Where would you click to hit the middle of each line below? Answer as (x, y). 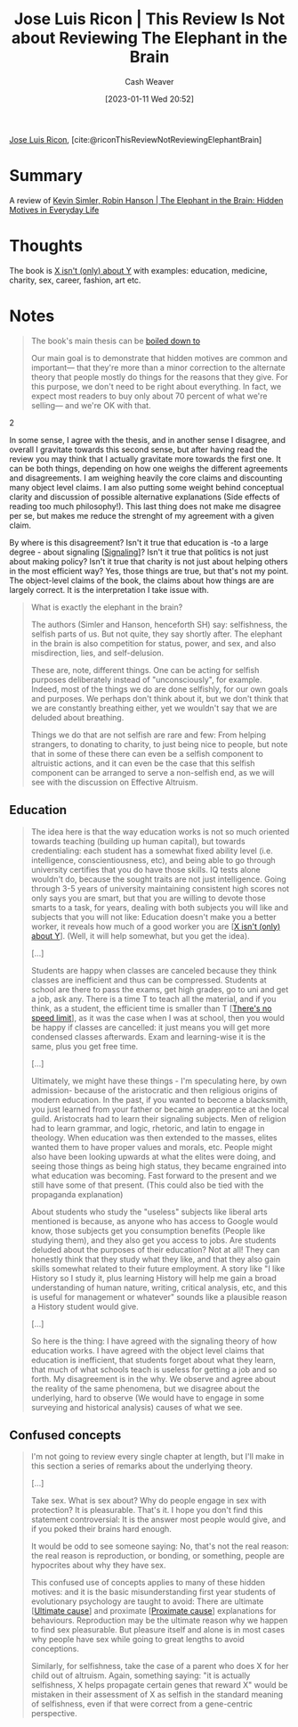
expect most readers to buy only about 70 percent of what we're (149, 396)
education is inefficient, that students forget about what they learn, (153, 1360)
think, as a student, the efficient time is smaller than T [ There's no (151, 1008)
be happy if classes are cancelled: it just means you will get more (150, 1027)
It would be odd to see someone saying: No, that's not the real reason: (160, 1546)
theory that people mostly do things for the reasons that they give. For (159, 377)
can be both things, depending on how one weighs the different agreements (149, 468)
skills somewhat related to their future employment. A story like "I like (158, 1268)
